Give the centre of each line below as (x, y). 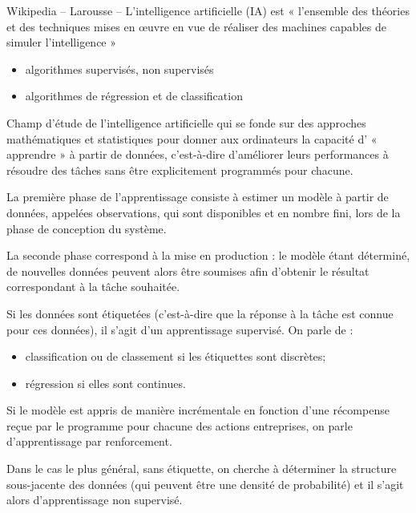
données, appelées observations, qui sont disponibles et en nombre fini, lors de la (204, 212)
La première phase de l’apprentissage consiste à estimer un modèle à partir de (198, 197)
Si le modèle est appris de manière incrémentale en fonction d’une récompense (198, 410)
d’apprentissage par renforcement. (89, 441)
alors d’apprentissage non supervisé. (95, 500)
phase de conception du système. (87, 228)
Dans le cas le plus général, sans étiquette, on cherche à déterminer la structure (202, 469)
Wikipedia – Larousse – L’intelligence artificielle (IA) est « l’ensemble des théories (208, 10)
